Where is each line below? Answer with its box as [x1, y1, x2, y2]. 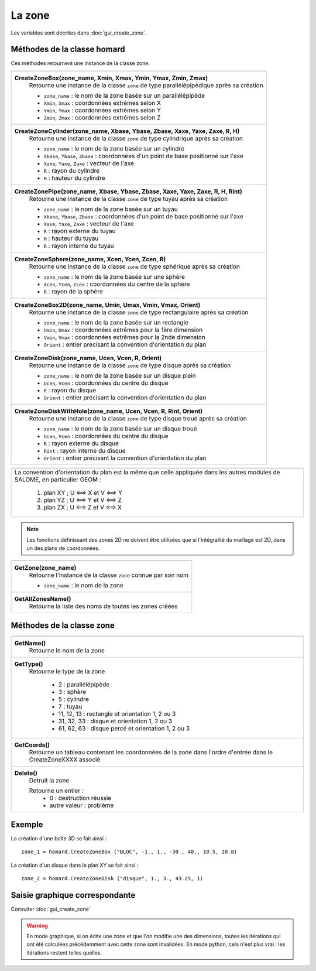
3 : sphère [58, 688, 87, 696]
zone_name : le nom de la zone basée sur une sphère [43, 272, 186, 281]
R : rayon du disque [43, 386, 97, 394]
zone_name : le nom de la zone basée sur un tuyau [43, 205, 178, 213]
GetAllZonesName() [14, 595, 71, 603]
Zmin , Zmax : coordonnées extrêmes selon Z [43, 113, 161, 121]
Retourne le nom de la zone [29, 646, 105, 654]
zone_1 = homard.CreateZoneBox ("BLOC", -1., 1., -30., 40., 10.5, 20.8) [21, 849, 238, 855]
